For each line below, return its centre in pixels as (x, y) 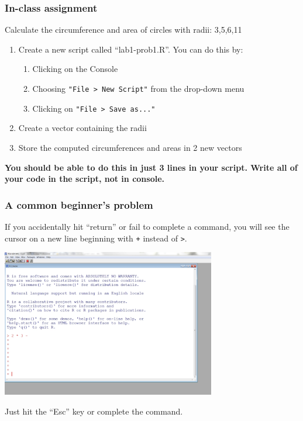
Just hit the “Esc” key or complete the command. (94, 411)
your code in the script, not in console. (85, 179)
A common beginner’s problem (79, 204)
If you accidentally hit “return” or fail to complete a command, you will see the (147, 226)
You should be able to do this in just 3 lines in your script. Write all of (151, 167)
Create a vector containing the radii (82, 128)
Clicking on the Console (75, 69)
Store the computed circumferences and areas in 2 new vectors (130, 147)
